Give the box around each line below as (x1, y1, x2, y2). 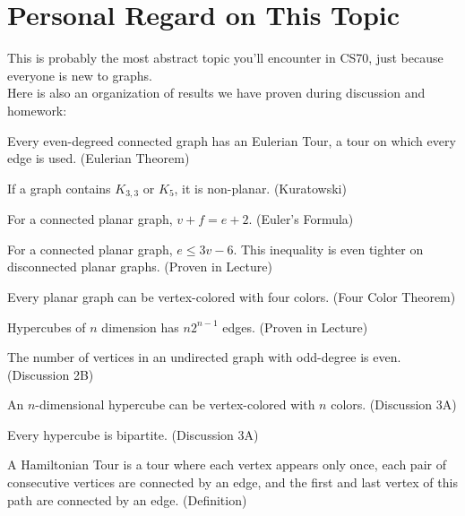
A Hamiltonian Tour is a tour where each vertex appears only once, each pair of (7, 455, 446, 474)
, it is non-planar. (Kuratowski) (174, 178, 347, 197)
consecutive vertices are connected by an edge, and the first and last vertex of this (7, 473, 458, 492)
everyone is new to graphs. (7, 65, 152, 84)
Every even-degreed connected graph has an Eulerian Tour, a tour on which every (7, 131, 456, 150)
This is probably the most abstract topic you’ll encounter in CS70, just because (7, 48, 443, 67)
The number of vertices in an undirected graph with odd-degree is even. (7, 348, 401, 366)
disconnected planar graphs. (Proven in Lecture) (7, 257, 272, 276)
